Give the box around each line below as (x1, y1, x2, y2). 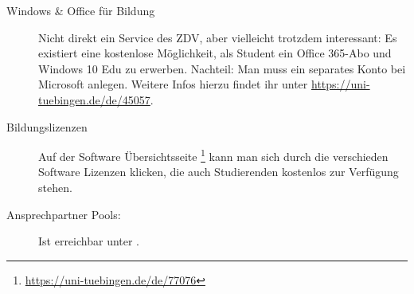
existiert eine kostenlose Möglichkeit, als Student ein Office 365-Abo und (38, 45, 392, 61)
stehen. (38, 179, 72, 195)
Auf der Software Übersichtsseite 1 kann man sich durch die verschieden (38, 146, 389, 164)
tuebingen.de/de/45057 (38, 91, 150, 108)
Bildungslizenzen (6, 118, 88, 135)
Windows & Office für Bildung (6, 2, 155, 18)
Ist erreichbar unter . (38, 233, 140, 249)
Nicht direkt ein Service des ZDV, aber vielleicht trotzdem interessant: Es (38, 29, 397, 45)
